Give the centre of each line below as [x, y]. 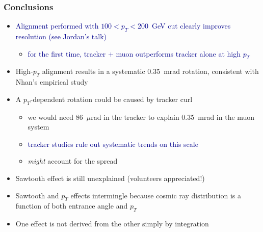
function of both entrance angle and [72, 206]
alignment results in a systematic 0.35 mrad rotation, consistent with [150, 71]
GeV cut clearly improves [191, 26]
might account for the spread [73, 161]
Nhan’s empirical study [52, 82]
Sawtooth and [37, 195]
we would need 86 [55, 117]
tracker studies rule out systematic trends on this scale [113, 144]
